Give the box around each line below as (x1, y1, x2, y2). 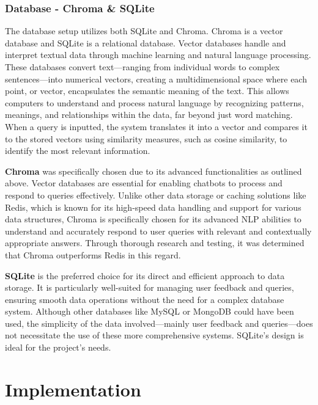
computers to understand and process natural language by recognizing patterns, (5, 96, 304, 109)
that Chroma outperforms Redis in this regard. (5, 248, 181, 261)
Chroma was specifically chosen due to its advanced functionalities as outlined (5, 164, 302, 177)
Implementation (5, 376, 141, 401)
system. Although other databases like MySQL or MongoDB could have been (5, 305, 294, 318)
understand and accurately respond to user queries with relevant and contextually (5, 224, 312, 237)
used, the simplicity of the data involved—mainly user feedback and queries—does (5, 316, 313, 329)
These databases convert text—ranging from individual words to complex (5, 60, 280, 73)
